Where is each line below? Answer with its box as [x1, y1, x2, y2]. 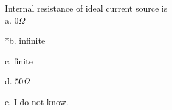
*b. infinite [5, 34, 46, 47]
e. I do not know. [5, 95, 69, 108]
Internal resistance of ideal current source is [5, 2, 168, 14]
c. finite [5, 54, 33, 67]
